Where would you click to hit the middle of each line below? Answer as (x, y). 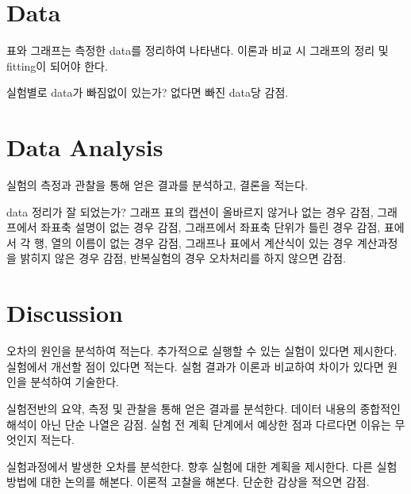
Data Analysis (85, 147)
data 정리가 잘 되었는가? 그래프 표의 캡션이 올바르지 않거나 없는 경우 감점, (190, 211)
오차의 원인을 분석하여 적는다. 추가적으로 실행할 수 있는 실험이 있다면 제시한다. (202, 351)
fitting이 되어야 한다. (57, 65)
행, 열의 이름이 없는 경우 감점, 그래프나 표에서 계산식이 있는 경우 (194, 242)
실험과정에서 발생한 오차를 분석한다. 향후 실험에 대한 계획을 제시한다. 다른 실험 (202, 466)
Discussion (65, 313)
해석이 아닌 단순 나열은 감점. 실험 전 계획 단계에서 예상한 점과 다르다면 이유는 (199, 424)
